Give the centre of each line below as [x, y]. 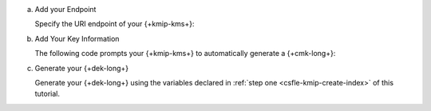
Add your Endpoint [65, 9]
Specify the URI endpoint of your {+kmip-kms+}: [115, 24]
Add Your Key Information [77, 38]
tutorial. [47, 94]
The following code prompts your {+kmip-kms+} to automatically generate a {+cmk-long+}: [185, 54]
